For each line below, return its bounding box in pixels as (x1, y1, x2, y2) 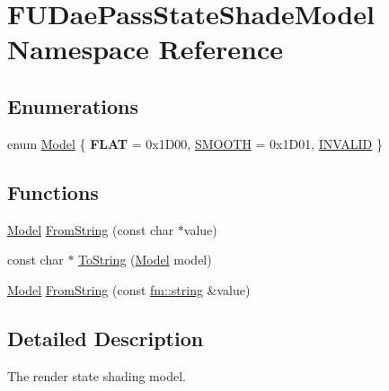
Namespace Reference (7, 30, 283, 67)
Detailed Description (7, 324, 204, 352)
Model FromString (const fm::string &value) (7, 280, 251, 299)
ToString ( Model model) (78, 250, 212, 269)
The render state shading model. (7, 366, 186, 385)
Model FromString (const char (7, 220, 174, 239)
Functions (7, 178, 99, 205)
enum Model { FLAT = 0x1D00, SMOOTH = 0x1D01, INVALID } (7, 134, 383, 152)
